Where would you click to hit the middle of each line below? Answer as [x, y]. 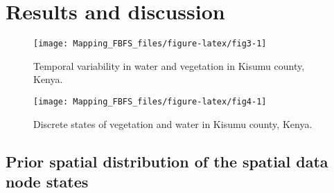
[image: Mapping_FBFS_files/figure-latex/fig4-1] [150, 101]
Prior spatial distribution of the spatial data [167, 161]
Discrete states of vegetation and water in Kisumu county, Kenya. [173, 123]
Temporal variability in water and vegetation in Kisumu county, [169, 65]
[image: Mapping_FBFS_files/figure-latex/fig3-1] [150, 44]
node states [47, 181]
